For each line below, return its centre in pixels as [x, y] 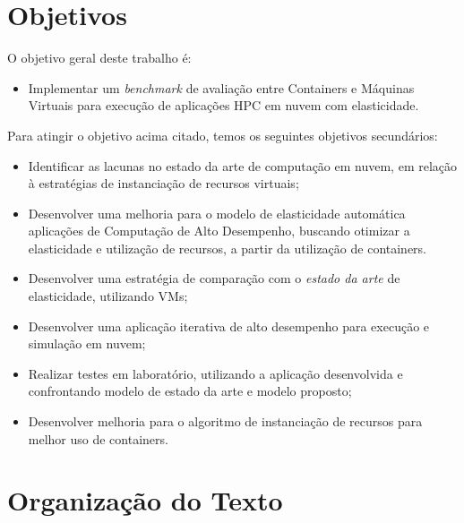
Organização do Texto [145, 500]
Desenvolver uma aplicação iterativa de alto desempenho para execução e [229, 326]
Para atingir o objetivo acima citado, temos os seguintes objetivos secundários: [223, 135]
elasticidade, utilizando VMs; [108, 296]
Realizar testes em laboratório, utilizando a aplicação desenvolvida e [215, 373]
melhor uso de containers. [98, 438]
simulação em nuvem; [87, 343]
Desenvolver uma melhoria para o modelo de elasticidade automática [217, 213]
